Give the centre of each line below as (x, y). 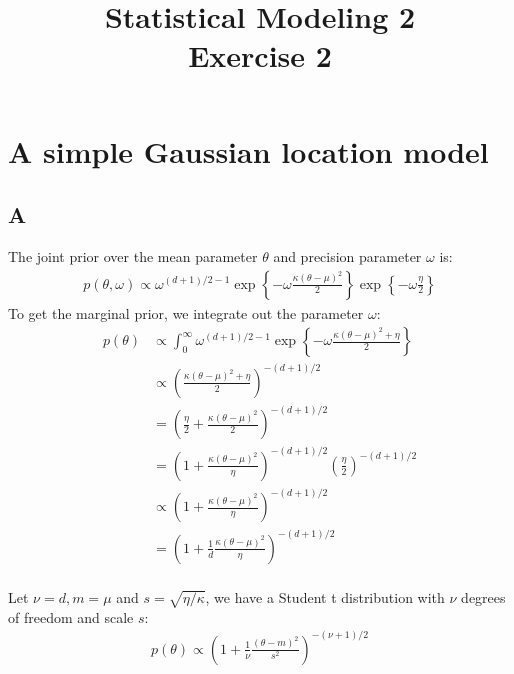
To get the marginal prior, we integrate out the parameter (186, 312)
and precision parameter (347, 255)
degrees (483, 596)
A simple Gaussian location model (248, 150)
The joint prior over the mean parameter (133, 255)
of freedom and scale (71, 616)
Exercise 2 (260, 55)
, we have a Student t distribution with (325, 596)
